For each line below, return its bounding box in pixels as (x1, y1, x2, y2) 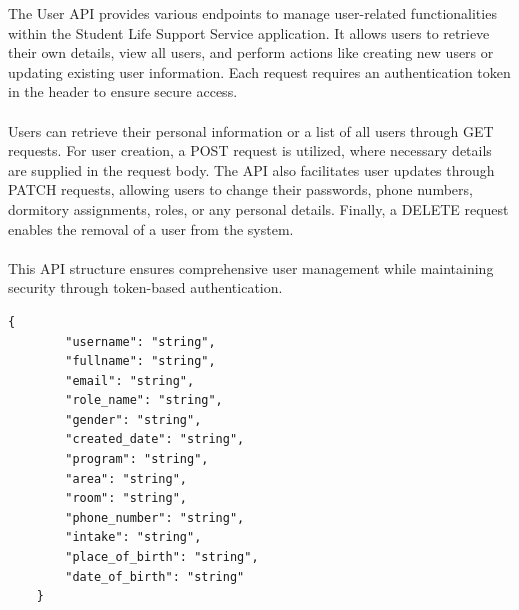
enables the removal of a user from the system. (8, 218, 294, 239)
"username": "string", (65, 334, 216, 349)
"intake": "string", (65, 530, 202, 545)
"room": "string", (65, 491, 187, 506)
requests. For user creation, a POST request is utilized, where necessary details (8, 140, 492, 161)
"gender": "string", (65, 412, 202, 427)
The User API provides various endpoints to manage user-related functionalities (8, 3, 497, 23)
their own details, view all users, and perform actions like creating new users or (8, 42, 494, 63)
